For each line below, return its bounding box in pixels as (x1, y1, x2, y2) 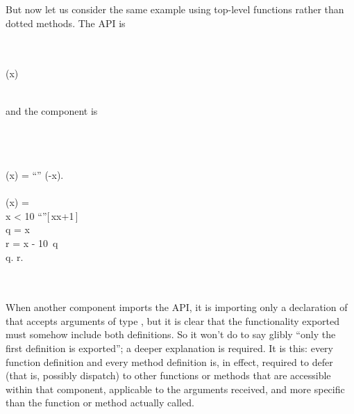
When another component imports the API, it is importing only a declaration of (6, 300, 348, 315)
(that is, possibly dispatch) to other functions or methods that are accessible (6, 368, 331, 383)
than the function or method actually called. (6, 395, 194, 410)
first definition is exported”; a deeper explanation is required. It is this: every (6, 341, 333, 356)
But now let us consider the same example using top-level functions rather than (6, 2, 344, 16)
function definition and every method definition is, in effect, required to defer (6, 354, 333, 369)
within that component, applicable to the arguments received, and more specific (6, 381, 345, 396)
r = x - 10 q (6, 235, 58, 250)
